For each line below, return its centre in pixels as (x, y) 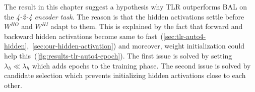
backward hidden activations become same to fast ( (84, 36)
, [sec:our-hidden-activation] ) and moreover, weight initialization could (136, 46)
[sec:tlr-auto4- (185, 36)
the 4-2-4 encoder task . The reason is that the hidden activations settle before (124, 16)
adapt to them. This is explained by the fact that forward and (147, 26)
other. (13, 85)
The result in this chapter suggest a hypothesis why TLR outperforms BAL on (126, 6)
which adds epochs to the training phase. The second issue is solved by (141, 65)
